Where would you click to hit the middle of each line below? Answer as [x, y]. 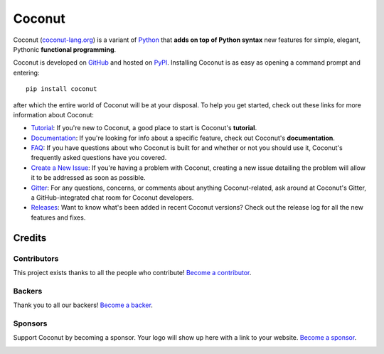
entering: [26, 73]
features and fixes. [58, 218]
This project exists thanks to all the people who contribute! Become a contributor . [132, 272]
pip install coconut [62, 89]
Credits [30, 238]
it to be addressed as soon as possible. [88, 178]
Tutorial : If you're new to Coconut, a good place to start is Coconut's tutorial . [144, 128]
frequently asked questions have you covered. [99, 158]
